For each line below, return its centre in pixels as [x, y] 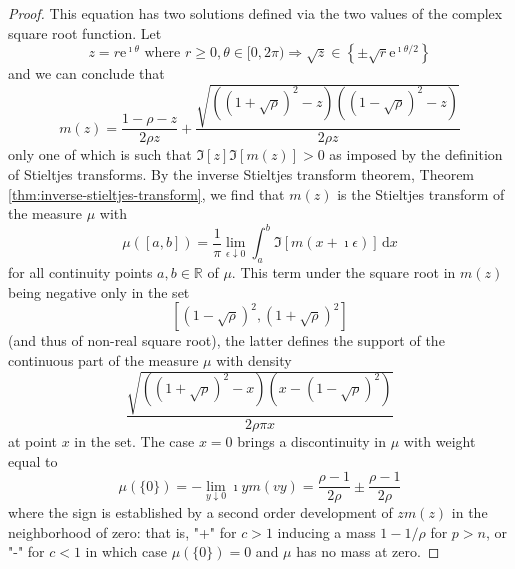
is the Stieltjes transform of [421, 193]
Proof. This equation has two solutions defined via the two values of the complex [255, 13]
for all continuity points [80, 272]
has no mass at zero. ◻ [368, 551]
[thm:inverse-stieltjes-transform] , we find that [146, 193]
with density [254, 359]
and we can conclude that [86, 73]
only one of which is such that [100, 154]
